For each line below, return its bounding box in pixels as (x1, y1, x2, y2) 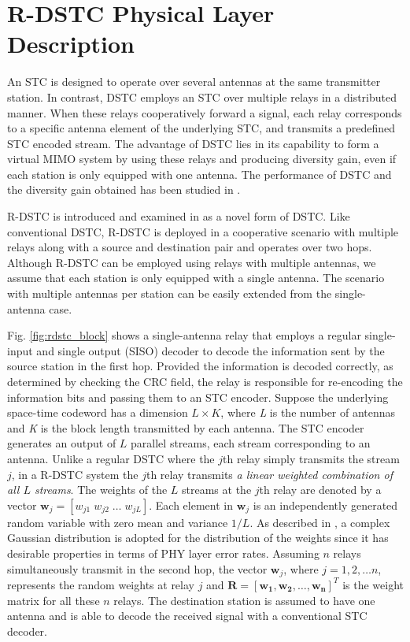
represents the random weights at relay (7, 576, 194, 592)
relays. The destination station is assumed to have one (113, 592, 375, 608)
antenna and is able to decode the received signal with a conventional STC (7, 607, 368, 624)
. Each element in (149, 496, 234, 513)
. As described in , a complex (249, 514, 390, 530)
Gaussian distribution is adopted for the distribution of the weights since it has (7, 529, 389, 546)
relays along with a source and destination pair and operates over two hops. (7, 239, 372, 255)
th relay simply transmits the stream (223, 450, 400, 466)
